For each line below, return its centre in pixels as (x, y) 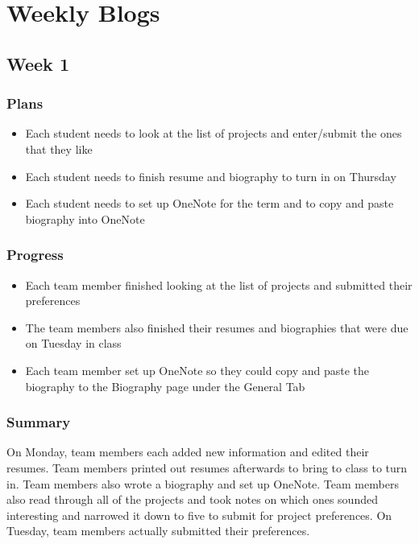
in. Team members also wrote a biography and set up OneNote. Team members (203, 483)
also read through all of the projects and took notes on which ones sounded (192, 499)
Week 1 (38, 63)
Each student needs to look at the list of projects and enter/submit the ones (214, 133)
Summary (39, 422)
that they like (59, 148)
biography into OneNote (85, 218)
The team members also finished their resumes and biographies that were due (217, 327)
